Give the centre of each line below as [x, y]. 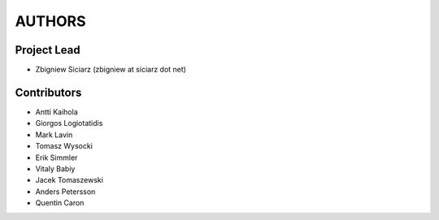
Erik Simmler [57, 157]
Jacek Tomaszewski [69, 180]
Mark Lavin [54, 135]
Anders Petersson [65, 192]
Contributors [48, 92]
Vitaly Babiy [55, 168]
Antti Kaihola [57, 112]
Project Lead [48, 50]
